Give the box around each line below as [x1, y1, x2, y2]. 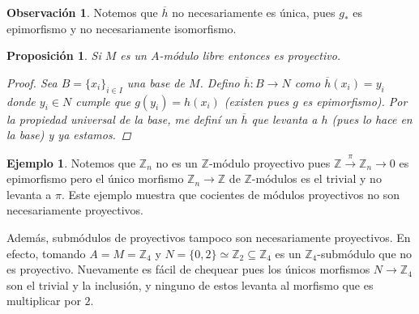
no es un [156, 154, 198, 171]
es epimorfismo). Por [302, 92, 408, 109]
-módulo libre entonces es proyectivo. [159, 47, 341, 64]
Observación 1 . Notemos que [6, 4, 158, 20]
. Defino [199, 74, 240, 91]
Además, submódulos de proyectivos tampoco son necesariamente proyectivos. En [6, 228, 411, 245]
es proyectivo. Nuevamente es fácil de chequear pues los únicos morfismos [6, 261, 370, 278]
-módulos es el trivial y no [251, 170, 382, 187]
